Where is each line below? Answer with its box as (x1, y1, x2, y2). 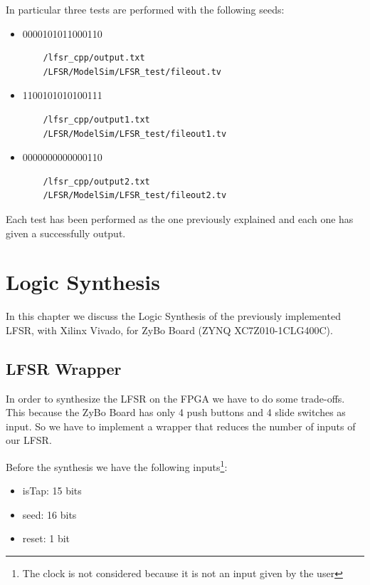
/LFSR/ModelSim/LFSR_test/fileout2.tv (43, 190, 227, 201)
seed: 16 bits (22, 507, 77, 522)
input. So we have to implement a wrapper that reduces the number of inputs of (6, 418, 356, 433)
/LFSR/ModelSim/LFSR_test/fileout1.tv (43, 128, 227, 139)
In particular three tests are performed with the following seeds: (6, 2, 285, 16)
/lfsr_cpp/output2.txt (43, 176, 150, 187)
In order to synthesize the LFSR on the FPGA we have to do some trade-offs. (6, 390, 345, 405)
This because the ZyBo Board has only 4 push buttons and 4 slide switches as (6, 405, 346, 420)
